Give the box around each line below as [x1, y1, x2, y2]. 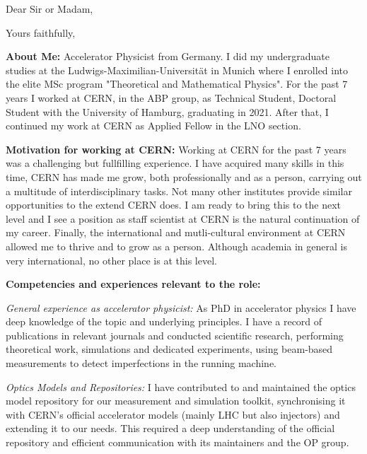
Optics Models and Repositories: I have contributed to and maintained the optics [6, 379, 356, 394]
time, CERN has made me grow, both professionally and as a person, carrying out [6, 169, 362, 184]
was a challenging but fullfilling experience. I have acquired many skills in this [6, 156, 344, 170]
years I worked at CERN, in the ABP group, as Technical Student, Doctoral [6, 90, 337, 105]
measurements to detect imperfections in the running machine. [6, 356, 276, 371]
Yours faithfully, [6, 25, 76, 40]
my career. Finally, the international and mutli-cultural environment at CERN [6, 225, 346, 240]
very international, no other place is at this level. [6, 252, 217, 267]
